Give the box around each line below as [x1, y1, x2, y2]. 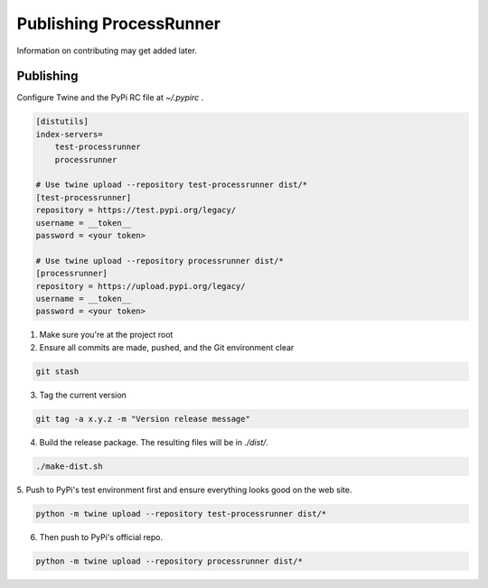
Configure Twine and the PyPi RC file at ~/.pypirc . [16, 92, 204, 103]
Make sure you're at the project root [39, 330, 174, 341]
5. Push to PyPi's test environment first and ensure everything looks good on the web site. [16, 484, 352, 495]
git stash [35, 366, 80, 377]
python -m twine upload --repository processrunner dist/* [35, 555, 303, 566]
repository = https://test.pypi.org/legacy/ [35, 205, 237, 216]
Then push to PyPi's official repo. [39, 531, 164, 542]
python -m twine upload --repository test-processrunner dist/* [35, 509, 327, 518]
